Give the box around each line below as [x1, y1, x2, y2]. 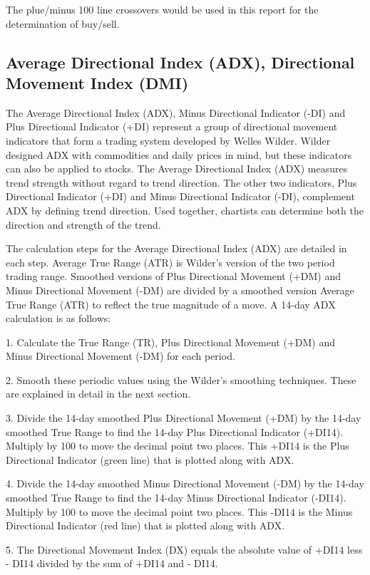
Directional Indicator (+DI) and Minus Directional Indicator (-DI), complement [6, 189, 355, 204]
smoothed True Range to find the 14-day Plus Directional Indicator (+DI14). [6, 424, 344, 439]
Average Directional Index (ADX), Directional [6, 51, 355, 73]
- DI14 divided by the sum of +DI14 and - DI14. [6, 556, 218, 571]
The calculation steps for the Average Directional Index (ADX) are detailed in [6, 241, 347, 256]
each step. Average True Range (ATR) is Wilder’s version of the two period [6, 254, 335, 269]
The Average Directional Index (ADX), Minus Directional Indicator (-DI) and [6, 105, 346, 120]
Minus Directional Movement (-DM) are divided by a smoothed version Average [6, 282, 354, 297]
